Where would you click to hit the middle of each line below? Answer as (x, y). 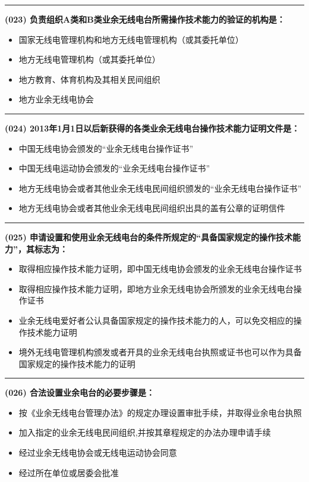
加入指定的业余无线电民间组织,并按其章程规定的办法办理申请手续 (145, 432)
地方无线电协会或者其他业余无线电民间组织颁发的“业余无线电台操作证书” (160, 188)
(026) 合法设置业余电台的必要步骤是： (80, 392)
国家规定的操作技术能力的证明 (77, 363)
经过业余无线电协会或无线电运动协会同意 (98, 453)
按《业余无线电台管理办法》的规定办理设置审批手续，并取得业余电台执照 (160, 412)
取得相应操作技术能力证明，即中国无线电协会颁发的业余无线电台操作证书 (160, 269)
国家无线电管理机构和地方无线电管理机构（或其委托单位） (131, 39)
